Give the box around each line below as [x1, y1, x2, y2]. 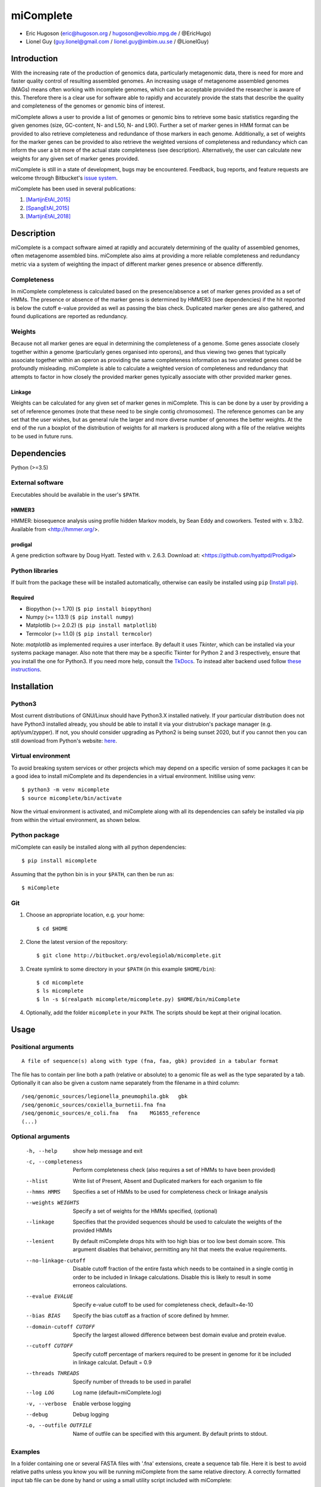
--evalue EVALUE [26, 1293, 74, 1300]
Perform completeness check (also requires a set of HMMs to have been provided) [73, 1166, 276, 1174]
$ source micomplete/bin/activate [21, 795, 122, 801]
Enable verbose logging [73, 1400, 131, 1407]
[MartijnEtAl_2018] [26, 213, 71, 220]
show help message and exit [73, 1147, 143, 1154]
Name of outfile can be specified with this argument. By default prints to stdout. [73, 1430, 267, 1437]
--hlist [26, 1178, 49, 1184]
